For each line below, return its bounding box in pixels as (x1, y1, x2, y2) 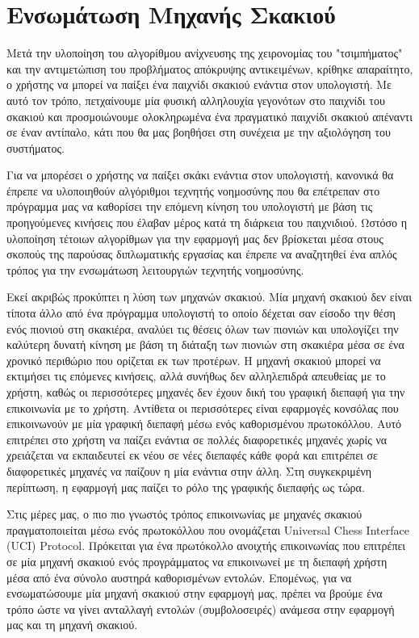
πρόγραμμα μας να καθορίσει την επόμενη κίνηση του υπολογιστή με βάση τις (6, 198, 373, 215)
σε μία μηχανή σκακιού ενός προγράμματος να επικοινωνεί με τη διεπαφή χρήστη (6, 552, 388, 569)
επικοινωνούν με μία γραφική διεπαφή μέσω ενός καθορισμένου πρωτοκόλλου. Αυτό (6, 415, 402, 432)
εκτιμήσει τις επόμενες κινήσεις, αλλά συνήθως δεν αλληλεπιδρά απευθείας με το (6, 367, 386, 384)
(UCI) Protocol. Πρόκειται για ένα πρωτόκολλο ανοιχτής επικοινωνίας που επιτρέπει (6, 537, 406, 554)
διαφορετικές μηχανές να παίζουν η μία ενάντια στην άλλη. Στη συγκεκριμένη (6, 462, 372, 479)
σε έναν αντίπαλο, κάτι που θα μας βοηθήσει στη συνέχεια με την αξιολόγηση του (6, 124, 391, 141)
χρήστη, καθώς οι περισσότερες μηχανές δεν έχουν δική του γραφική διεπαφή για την (6, 384, 405, 400)
